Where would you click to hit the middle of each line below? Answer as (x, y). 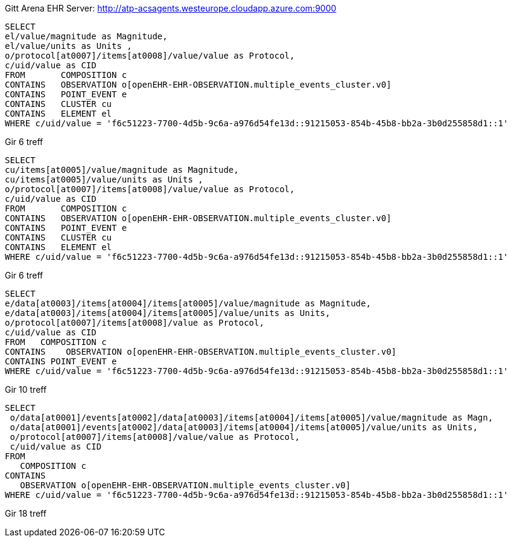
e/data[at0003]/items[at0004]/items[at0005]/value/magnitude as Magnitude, (188, 303)
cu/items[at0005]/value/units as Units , (104, 179)
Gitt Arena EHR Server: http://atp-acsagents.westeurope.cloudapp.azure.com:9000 (171, 8)
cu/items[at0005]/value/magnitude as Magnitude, (122, 170)
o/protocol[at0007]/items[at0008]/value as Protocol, (135, 323)
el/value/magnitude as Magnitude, (86, 36)
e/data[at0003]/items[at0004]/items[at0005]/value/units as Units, (168, 313)
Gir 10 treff (26, 389)
